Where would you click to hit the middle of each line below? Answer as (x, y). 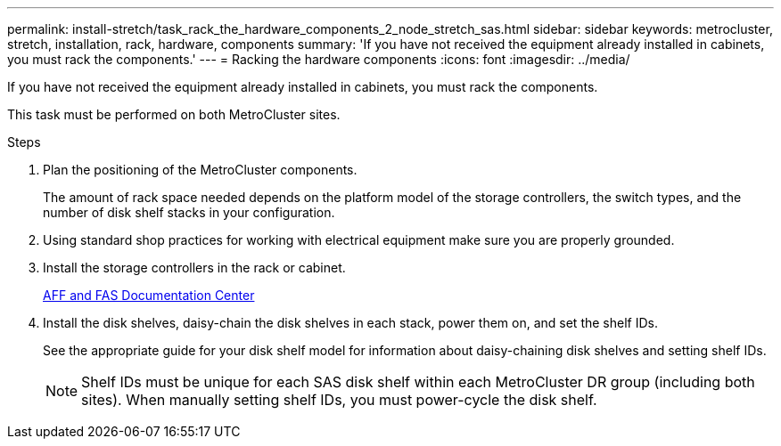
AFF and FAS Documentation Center (149, 295)
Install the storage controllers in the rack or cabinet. (194, 268)
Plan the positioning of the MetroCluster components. (200, 170)
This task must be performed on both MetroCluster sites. (174, 114)
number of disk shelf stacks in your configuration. (189, 212)
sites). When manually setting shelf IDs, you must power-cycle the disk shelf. (339, 400)
